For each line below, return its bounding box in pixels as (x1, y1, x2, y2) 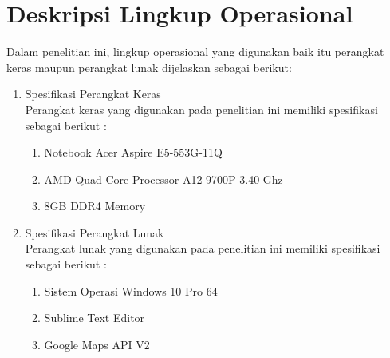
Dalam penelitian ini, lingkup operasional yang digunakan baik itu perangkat (6, 43, 384, 60)
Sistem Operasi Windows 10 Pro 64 (44, 282, 218, 299)
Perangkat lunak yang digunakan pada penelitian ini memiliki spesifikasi (25, 240, 380, 257)
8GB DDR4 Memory (44, 197, 146, 214)
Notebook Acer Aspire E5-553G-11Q (44, 144, 223, 161)
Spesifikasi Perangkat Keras (25, 86, 161, 102)
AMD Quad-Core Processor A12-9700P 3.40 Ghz (44, 170, 283, 187)
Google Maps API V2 (44, 336, 150, 352)
